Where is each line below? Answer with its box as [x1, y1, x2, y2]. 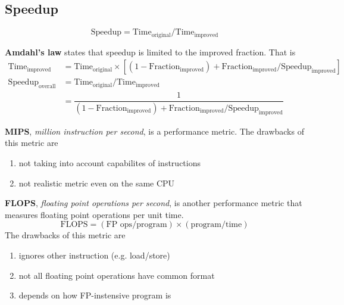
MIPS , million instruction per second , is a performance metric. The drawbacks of [5, 125, 304, 137]
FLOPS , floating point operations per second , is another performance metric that [5, 197, 302, 209]
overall [38, 83, 56, 90]
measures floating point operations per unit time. [5, 208, 184, 220]
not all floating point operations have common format [18, 269, 215, 281]
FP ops [106, 220, 133, 229]
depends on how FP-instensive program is [18, 289, 171, 301]
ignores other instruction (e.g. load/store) [18, 249, 170, 261]
